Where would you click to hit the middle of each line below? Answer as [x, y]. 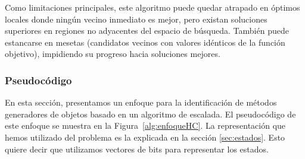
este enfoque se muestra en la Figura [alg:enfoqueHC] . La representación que [145, 125]
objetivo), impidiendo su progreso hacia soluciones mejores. [113, 54]
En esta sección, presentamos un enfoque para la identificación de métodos [141, 102]
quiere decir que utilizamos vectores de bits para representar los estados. [137, 149]
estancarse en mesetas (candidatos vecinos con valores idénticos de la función [145, 42]
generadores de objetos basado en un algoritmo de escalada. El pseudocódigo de [150, 114]
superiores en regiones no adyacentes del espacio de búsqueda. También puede [147, 31]
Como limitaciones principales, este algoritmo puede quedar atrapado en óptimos [152, 7]
